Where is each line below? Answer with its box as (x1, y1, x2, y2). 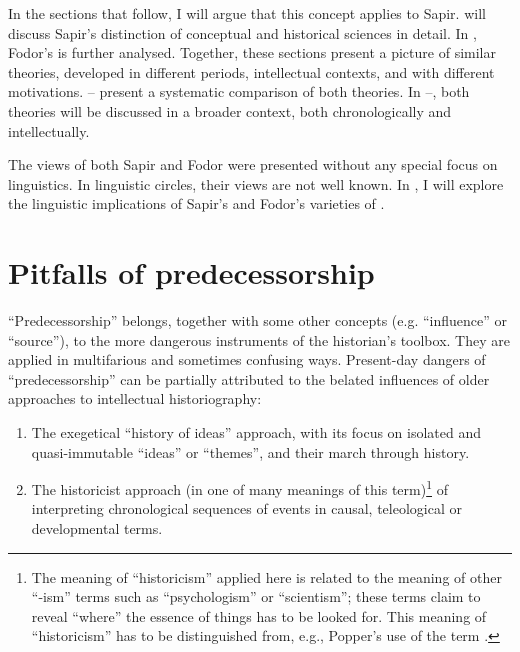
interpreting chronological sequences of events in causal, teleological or (31, 498, 462, 519)
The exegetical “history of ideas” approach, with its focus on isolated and (31, 422, 482, 443)
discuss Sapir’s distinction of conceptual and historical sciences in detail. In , (8, 22, 477, 43)
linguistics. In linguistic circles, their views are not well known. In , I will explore (8, 173, 504, 194)
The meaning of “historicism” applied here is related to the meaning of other (31, 566, 502, 587)
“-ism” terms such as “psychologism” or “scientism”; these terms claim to (31, 586, 481, 607)
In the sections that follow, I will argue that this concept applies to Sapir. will (8, 3, 486, 23)
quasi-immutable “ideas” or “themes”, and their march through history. (31, 441, 470, 462)
